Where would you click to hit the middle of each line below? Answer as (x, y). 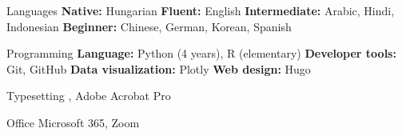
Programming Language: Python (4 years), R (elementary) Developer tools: (201, 53)
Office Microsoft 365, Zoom (73, 122)
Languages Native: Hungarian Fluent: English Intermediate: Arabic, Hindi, (201, 10)
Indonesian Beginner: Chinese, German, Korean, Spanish (149, 26)
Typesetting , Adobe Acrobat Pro (89, 96)
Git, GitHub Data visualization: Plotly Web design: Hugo (159, 68)
